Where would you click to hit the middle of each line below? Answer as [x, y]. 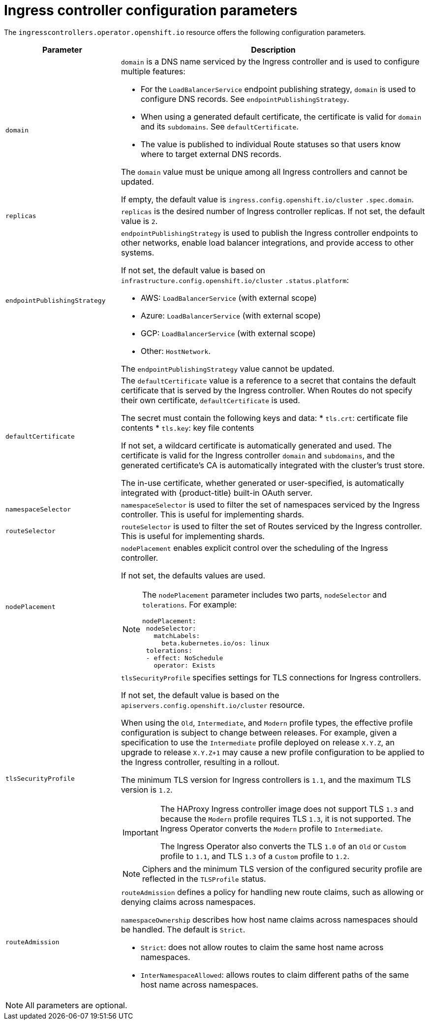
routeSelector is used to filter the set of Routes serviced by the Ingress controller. [271, 526]
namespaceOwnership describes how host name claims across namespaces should [269, 919]
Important [140, 832]
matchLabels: [177, 636]
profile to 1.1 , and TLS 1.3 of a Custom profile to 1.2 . [255, 856]
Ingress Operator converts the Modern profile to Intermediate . [272, 828]
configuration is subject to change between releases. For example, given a [259, 732]
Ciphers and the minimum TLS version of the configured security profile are [282, 869]
